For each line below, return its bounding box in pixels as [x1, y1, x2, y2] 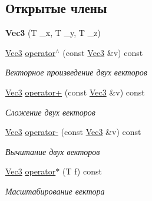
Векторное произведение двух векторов [5, 66, 147, 78]
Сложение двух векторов [5, 106, 95, 118]
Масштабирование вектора [5, 184, 105, 197]
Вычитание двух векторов [5, 145, 100, 157]
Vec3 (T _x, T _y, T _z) [5, 27, 101, 39]
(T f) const [62, 165, 102, 177]
